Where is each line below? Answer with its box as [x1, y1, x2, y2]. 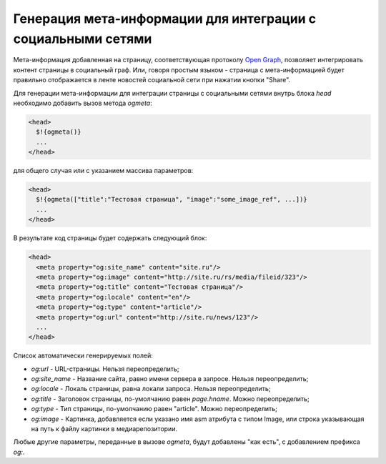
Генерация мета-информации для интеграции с [13, 11, 317, 26]
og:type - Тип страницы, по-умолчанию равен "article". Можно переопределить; [31, 405, 278, 413]
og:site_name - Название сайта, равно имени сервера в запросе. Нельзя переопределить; [31, 375, 309, 383]
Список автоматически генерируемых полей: [13, 351, 153, 360]
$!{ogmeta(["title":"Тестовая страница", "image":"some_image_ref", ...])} [36, 195, 307, 204]
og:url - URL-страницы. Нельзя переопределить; [31, 365, 179, 373]
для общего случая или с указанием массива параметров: [13, 167, 194, 175]
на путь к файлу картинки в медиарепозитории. [31, 425, 178, 433]
